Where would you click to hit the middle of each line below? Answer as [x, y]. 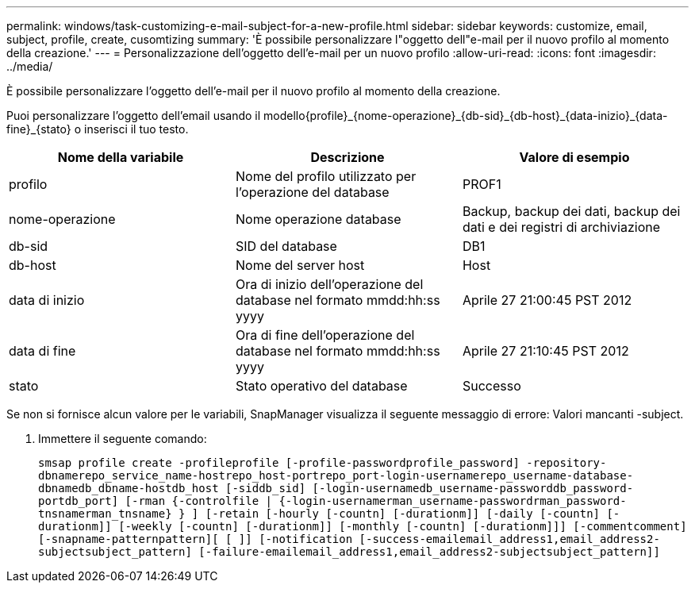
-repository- [566, 463]
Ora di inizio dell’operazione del [329, 284]
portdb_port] [79, 501]
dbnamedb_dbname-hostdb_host [129, 488]
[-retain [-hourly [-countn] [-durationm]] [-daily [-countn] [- [413, 514]
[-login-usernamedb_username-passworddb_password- [473, 488]
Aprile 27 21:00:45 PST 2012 [547, 300]
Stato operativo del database [321, 386]
